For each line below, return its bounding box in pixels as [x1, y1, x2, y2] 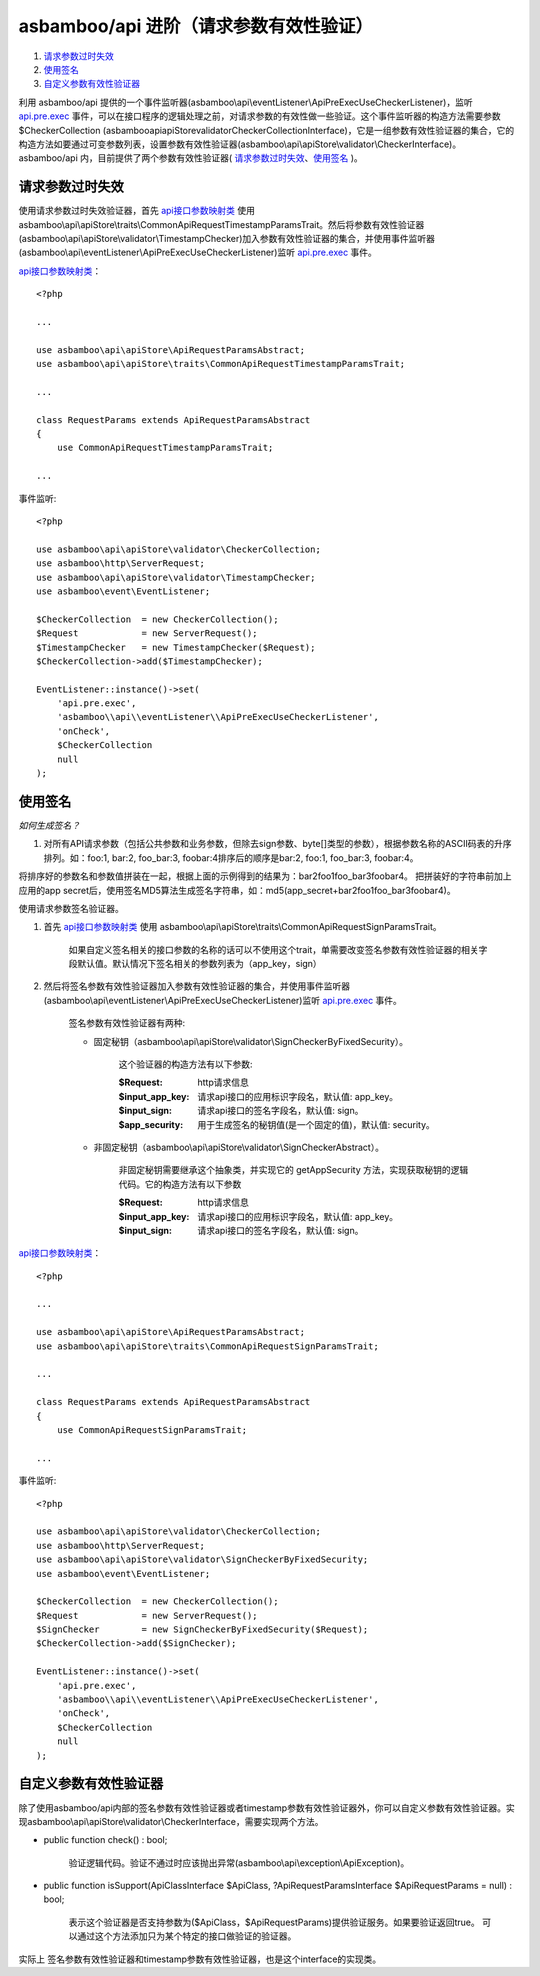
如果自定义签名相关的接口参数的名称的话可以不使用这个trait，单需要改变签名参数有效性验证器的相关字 [68, 943, 488, 955]
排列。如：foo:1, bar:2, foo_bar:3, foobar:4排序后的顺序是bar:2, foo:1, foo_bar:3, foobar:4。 [43, 851, 419, 864]
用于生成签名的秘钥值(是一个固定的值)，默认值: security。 [197, 1118, 435, 1130]
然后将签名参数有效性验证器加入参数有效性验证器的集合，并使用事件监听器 [43, 980, 350, 992]
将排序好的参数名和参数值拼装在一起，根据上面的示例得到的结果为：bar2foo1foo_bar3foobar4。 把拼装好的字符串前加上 [18, 870, 512, 882]
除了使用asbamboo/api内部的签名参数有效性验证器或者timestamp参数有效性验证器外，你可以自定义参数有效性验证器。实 [18, 1801, 515, 1814]
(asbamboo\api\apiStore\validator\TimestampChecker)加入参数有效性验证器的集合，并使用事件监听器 [18, 232, 435, 244]
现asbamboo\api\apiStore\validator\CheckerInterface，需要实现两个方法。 [18, 1815, 324, 1827]
